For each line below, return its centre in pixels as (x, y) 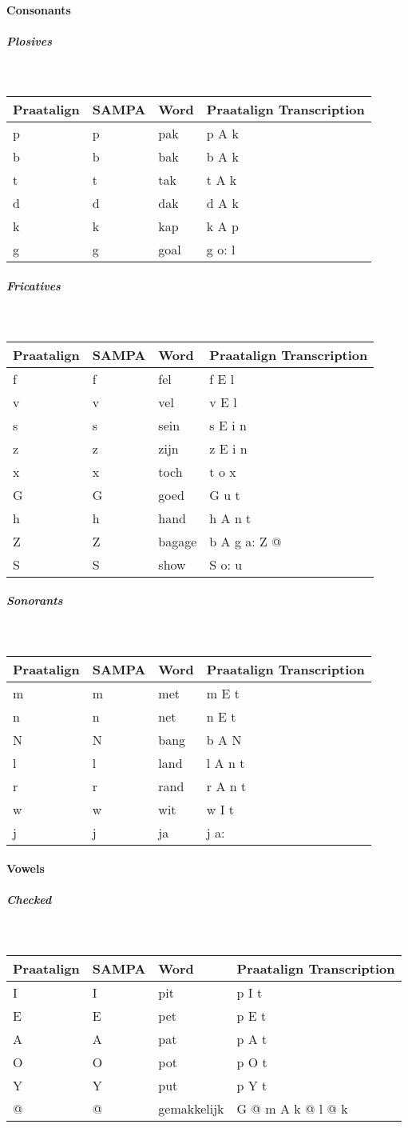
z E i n (228, 448)
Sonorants (35, 600)
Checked (29, 900)
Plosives (29, 40)
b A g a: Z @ (246, 541)
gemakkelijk (191, 1108)
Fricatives (34, 285)
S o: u (226, 564)
